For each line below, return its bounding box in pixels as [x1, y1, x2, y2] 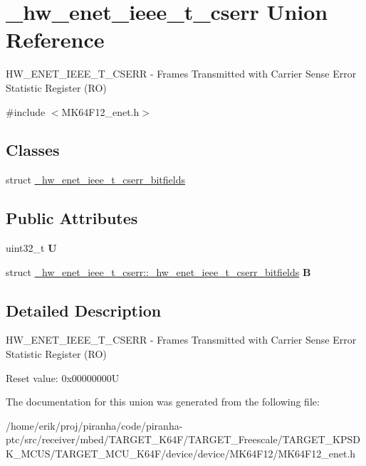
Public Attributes [6, 207, 138, 229]
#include [6, 104, 46, 119]
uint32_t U [6, 240, 57, 255]
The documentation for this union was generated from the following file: [6, 394, 320, 409]
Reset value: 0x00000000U [6, 370, 120, 385]
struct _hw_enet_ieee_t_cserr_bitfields [6, 172, 185, 187]
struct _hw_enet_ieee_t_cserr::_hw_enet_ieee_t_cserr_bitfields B [6, 264, 311, 279]
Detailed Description [6, 299, 162, 321]
